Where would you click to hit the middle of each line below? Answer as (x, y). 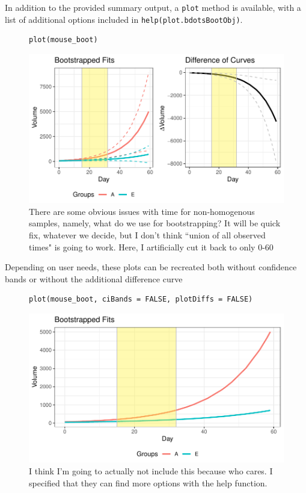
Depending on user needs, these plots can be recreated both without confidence (151, 267)
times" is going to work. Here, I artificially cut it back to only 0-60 (151, 246)
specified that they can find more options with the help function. (148, 482)
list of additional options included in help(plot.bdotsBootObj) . (124, 19)
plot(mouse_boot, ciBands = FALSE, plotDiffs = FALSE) (141, 299)
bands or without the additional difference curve (94, 278)
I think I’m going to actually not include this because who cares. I (151, 470)
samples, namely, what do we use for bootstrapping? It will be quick (155, 223)
